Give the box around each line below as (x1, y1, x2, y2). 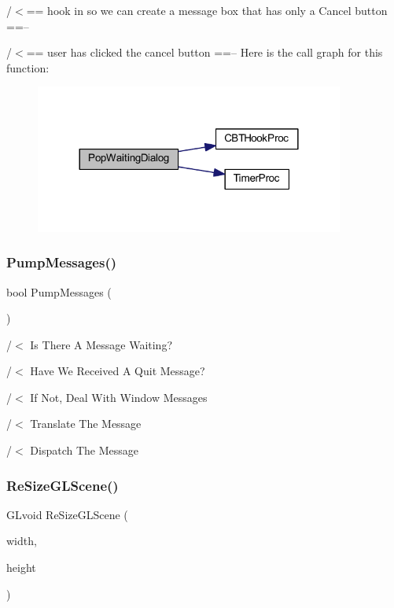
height (6, 559, 36, 576)
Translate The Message (30, 415, 142, 432)
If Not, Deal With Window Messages (30, 389, 208, 405)
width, (6, 532, 37, 549)
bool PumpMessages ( (6, 283, 112, 300)
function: (6, 59, 50, 76)
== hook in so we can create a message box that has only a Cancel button (26, 2, 388, 18)
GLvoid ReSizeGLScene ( (6, 506, 128, 522)
